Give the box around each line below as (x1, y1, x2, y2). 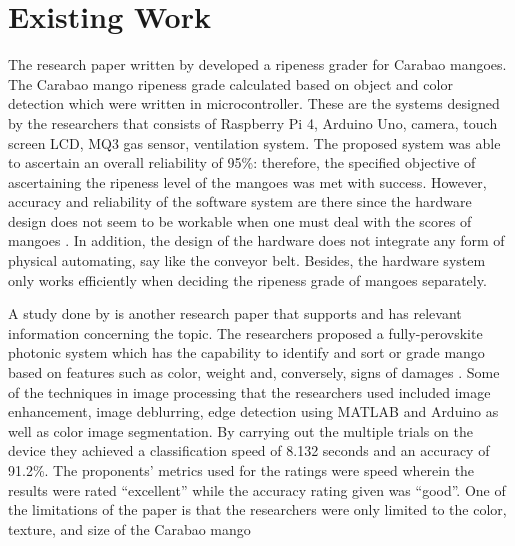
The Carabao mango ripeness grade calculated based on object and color (8, 73, 453, 94)
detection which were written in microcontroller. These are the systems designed (8, 93, 500, 114)
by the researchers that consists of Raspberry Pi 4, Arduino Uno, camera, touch (8, 112, 498, 133)
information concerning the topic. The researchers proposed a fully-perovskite (8, 322, 483, 343)
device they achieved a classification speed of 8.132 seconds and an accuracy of (8, 440, 490, 461)
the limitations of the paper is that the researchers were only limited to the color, (8, 499, 507, 520)
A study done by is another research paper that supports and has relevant (8, 303, 462, 324)
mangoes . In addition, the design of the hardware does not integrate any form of (8, 230, 505, 251)
